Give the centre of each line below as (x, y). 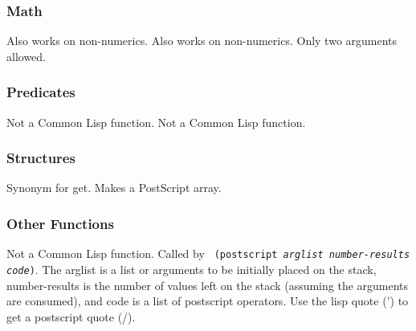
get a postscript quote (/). (71, 316)
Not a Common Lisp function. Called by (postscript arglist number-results (208, 253)
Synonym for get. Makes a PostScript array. (114, 188)
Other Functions (60, 223)
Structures (41, 158)
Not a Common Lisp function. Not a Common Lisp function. (156, 122)
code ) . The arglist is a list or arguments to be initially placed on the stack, (192, 269)
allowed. (26, 56)
